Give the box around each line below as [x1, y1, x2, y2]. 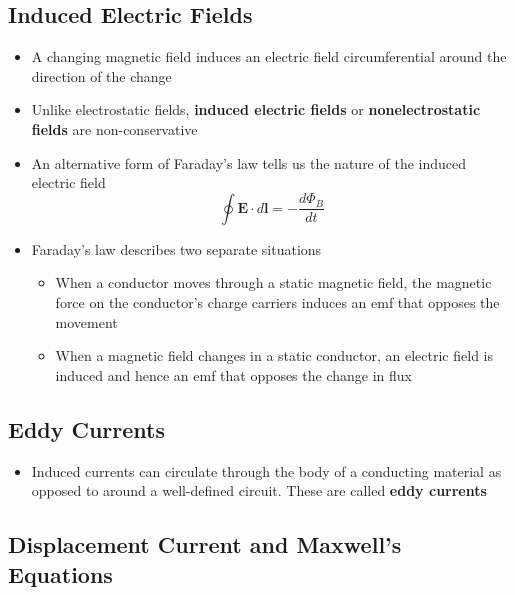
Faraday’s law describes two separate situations [31, 238, 322, 259]
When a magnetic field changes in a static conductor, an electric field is [55, 345, 493, 366]
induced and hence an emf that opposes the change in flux [55, 364, 412, 385]
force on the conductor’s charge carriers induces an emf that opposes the [55, 291, 500, 312]
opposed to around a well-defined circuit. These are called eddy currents [31, 480, 487, 501]
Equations [8, 558, 113, 589]
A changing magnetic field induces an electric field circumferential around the [31, 46, 507, 67]
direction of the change [31, 65, 172, 86]
